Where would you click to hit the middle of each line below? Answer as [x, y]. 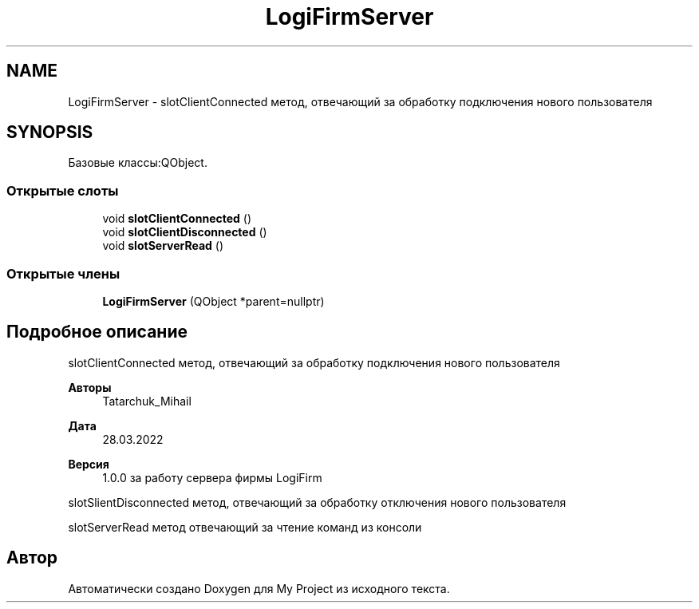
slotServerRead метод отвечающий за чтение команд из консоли [245, 527]
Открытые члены [63, 273]
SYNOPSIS [50, 132]
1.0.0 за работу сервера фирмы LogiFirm [212, 477]
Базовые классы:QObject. [138, 163]
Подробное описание [97, 332]
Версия [89, 464]
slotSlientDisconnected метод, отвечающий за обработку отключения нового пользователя [317, 502]
